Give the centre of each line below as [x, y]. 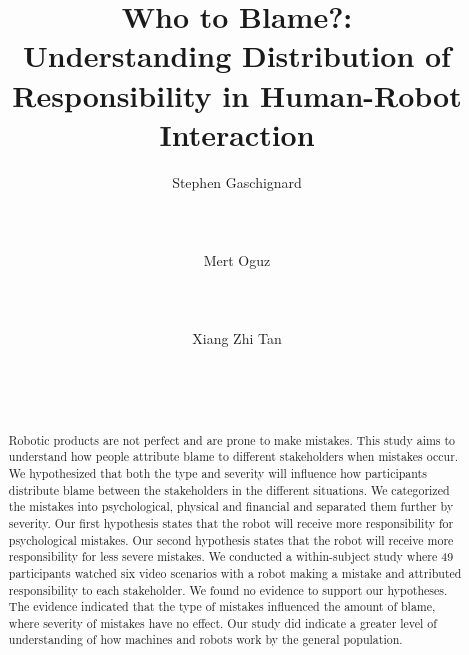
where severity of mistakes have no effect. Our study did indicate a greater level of [222, 622]
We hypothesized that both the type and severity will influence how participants [217, 472]
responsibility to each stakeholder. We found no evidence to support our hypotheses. [228, 589]
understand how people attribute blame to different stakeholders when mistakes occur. [233, 456]
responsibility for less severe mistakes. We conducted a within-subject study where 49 [231, 556]
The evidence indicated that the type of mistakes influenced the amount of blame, [222, 606]
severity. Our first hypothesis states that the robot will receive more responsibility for [231, 522]
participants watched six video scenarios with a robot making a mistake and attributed [235, 572]
